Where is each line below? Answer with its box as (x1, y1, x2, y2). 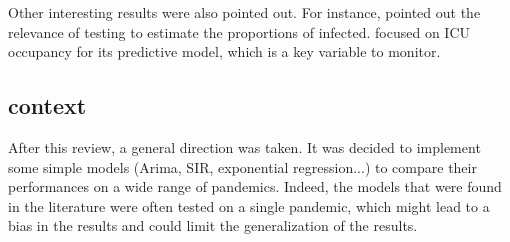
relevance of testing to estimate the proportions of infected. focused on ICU (8, 21, 471, 42)
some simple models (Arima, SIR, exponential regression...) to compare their (8, 156, 477, 177)
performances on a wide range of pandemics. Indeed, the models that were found (8, 176, 502, 197)
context (8, 90, 87, 121)
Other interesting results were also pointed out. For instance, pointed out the (8, 2, 481, 22)
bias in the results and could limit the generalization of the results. (8, 215, 418, 236)
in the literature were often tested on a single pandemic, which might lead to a (8, 195, 490, 216)
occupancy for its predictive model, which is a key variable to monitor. (8, 41, 441, 62)
